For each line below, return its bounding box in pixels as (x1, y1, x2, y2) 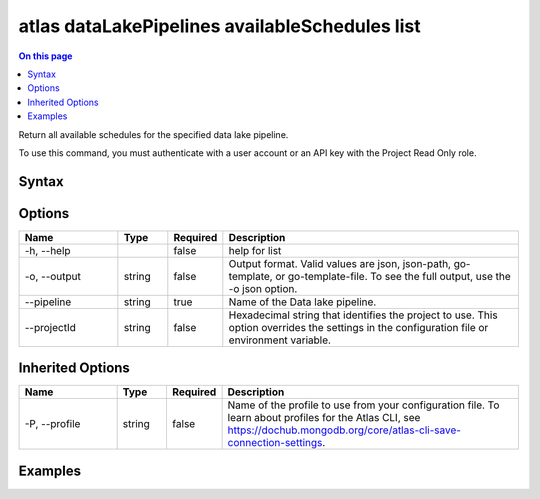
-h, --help (24, 243, 71, 257)
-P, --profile (24, 417, 81, 431)
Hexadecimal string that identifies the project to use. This (228, 308, 499, 322)
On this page (18, 50, 73, 62)
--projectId (24, 320, 77, 334)
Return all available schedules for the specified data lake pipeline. (18, 128, 289, 140)
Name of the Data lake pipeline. (228, 295, 377, 309)
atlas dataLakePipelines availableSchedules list (18, 15, 421, 37)
